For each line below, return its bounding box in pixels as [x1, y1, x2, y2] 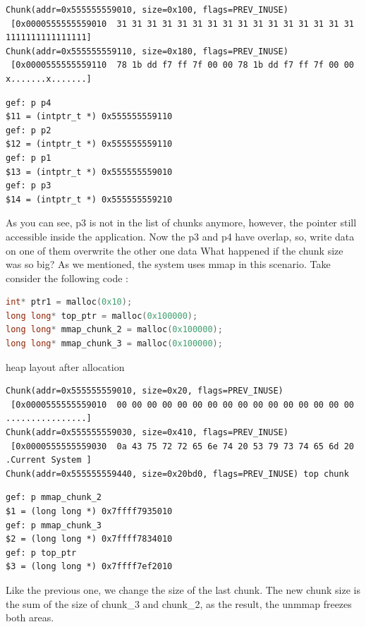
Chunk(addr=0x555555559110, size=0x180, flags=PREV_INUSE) [6, 46, 288, 56]
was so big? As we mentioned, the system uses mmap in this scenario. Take [6, 257, 331, 272]
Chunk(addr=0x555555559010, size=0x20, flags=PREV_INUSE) [6, 386, 283, 396]
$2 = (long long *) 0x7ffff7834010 [6, 534, 173, 544]
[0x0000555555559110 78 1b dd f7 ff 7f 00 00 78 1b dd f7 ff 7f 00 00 [11, 60, 354, 71]
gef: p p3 [6, 181, 51, 191]
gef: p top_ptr [6, 547, 77, 558]
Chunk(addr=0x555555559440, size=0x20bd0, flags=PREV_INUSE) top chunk [6, 468, 349, 479]
